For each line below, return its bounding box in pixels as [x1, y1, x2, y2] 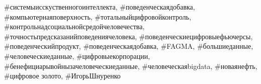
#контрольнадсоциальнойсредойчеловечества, [4, 21, 145, 32]
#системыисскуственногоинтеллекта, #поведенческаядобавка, [4, 2, 195, 12]
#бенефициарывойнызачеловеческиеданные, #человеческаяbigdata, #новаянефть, [4, 60, 257, 71]
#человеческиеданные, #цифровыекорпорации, [4, 50, 150, 61]
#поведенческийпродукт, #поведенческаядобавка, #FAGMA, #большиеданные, [4, 41, 253, 51]
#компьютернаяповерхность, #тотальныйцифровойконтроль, [4, 11, 192, 22]
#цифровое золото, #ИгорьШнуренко [4, 70, 121, 81]
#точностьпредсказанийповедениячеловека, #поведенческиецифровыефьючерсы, [4, 31, 253, 41]
